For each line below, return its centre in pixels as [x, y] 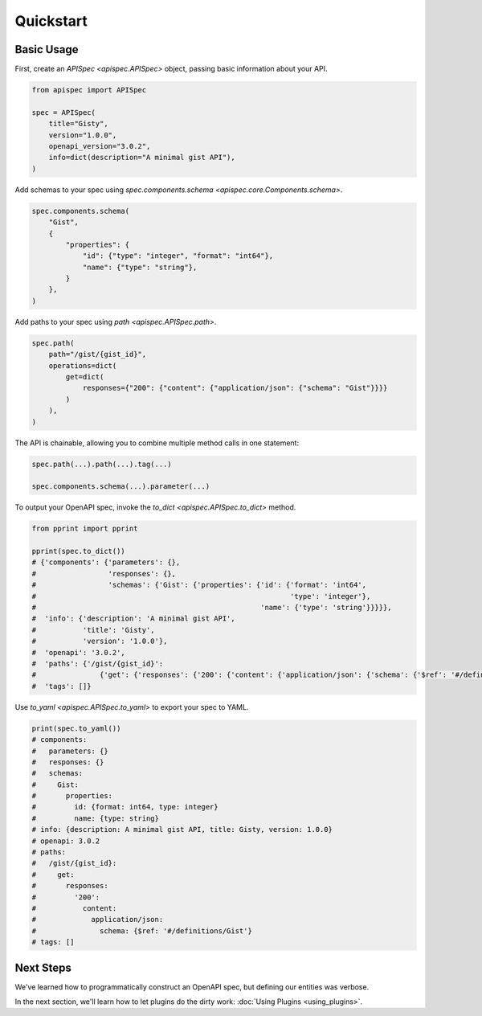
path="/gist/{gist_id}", [98, 354]
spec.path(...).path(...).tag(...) [102, 464]
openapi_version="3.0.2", [100, 146]
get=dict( [85, 377]
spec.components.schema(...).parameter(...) [121, 487]
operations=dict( [83, 365]
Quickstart [51, 21]
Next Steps [43, 967]
